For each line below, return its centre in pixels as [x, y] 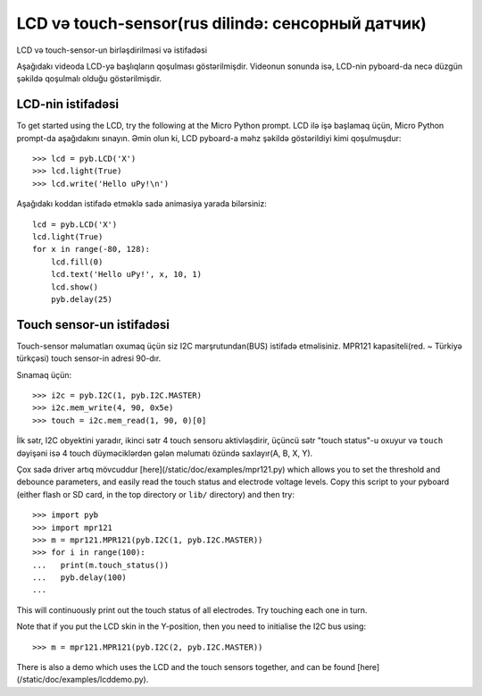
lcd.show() [75, 287]
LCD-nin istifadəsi [68, 104]
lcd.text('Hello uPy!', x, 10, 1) [126, 274]
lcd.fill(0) [77, 262]
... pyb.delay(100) [79, 578]
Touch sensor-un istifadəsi [93, 325]
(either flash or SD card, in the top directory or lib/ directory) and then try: [155, 494]
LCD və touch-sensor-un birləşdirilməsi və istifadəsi [112, 50]
